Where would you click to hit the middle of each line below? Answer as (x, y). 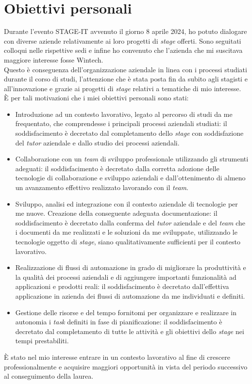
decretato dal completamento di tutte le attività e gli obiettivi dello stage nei (130, 331)
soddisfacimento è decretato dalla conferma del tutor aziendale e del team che (130, 222)
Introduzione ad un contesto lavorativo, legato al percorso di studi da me (124, 114)
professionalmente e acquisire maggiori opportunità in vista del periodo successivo (126, 366)
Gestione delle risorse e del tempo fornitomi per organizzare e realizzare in (126, 312)
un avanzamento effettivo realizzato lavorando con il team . (102, 187)
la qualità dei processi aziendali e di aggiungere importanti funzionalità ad (126, 277)
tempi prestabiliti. (42, 341)
